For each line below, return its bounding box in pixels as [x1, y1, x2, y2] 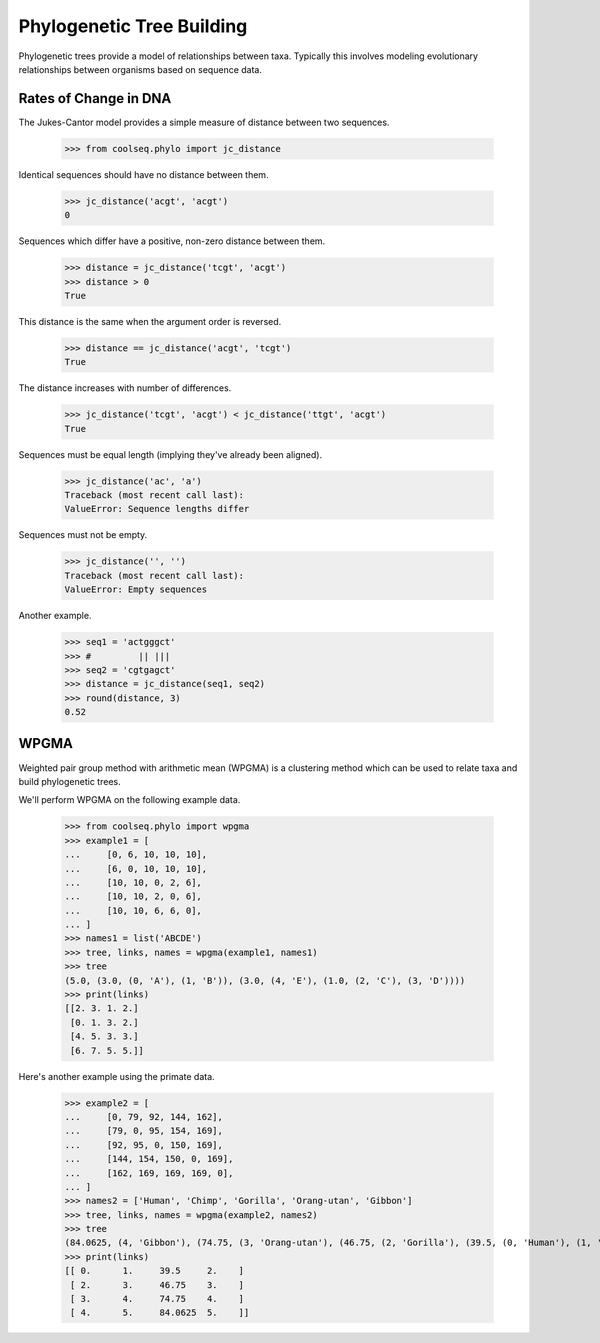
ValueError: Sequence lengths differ [64, 503, 250, 515]
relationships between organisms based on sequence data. [18, 63, 262, 75]
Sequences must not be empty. [18, 529, 148, 541]
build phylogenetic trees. [18, 775, 121, 787]
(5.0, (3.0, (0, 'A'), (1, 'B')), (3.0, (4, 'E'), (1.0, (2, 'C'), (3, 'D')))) [64, 975, 466, 986]
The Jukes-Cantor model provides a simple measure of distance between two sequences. [18, 116, 390, 128]
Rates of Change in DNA [18, 90, 172, 107]
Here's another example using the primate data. [18, 1070, 215, 1082]
